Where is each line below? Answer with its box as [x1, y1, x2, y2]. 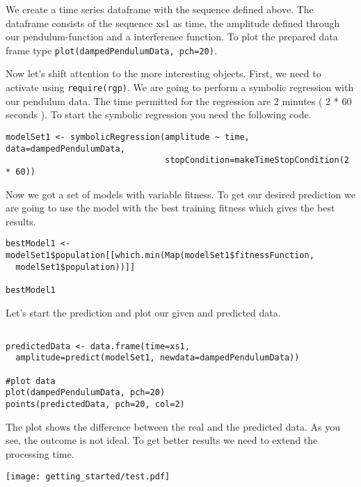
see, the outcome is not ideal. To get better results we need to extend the [6, 433, 318, 447]
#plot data [6, 376, 56, 386]
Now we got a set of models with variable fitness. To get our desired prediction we [6, 186, 355, 201]
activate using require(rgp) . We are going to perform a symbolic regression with [6, 80, 354, 95]
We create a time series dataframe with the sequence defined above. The [6, 2, 314, 16]
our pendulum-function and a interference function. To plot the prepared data [6, 29, 338, 44]
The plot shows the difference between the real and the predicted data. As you [6, 419, 340, 433]
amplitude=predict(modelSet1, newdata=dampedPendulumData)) [15, 353, 300, 363]
